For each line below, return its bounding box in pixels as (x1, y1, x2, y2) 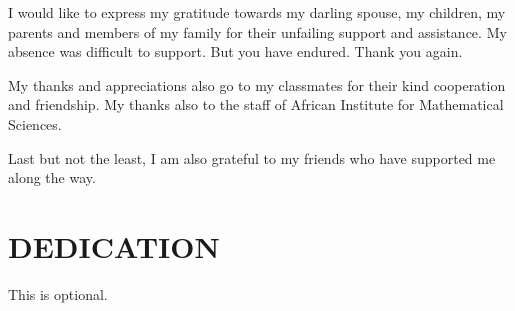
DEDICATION (8, 225, 220, 266)
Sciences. (8, 113, 62, 134)
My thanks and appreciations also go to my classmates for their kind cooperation (8, 74, 506, 95)
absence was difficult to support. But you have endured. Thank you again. (8, 41, 463, 62)
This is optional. (8, 283, 108, 304)
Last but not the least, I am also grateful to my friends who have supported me (8, 147, 496, 168)
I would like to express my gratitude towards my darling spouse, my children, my (8, 2, 506, 22)
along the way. (8, 167, 96, 188)
